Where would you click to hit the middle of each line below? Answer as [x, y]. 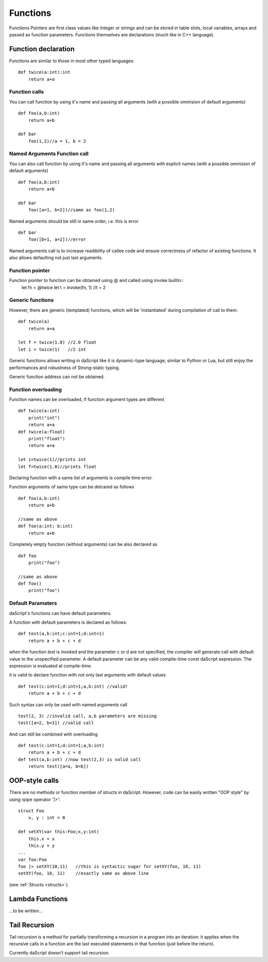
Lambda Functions [38, 899]
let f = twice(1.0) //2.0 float [57, 342]
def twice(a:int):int [44, 72]
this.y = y [41, 845]
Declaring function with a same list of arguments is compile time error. [81, 478]
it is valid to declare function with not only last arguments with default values [88, 675]
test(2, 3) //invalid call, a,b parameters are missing [87, 716]
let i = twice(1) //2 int [52, 349]
